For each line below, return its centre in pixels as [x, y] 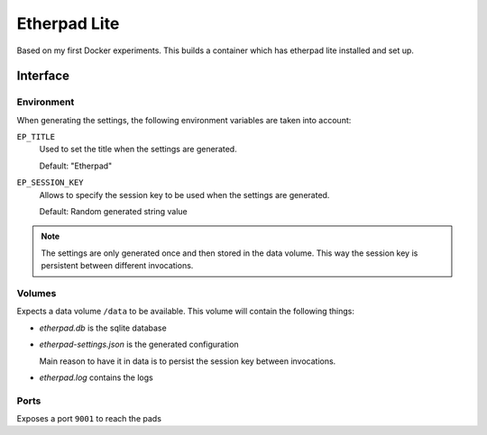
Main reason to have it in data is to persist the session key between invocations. [188, 361]
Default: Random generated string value [114, 212]
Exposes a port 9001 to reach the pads [89, 419]
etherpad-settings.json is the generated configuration [139, 344]
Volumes [37, 293]
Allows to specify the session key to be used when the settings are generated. [184, 195]
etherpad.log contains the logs [96, 377]
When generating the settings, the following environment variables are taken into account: [184, 120]
